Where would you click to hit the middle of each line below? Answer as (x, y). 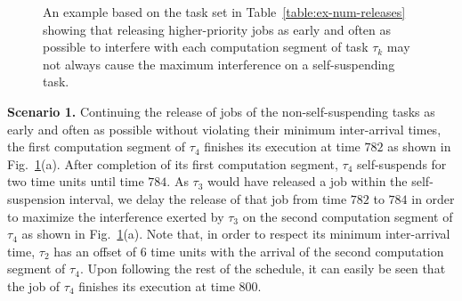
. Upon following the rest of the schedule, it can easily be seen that (263, 268)
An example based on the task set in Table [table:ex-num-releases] (224, 12)
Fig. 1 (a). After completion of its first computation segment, (173, 163)
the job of (34, 285)
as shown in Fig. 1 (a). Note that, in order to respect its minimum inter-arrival (236, 234)
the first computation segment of (97, 146)
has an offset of (95, 251)
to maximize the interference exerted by (116, 216)
